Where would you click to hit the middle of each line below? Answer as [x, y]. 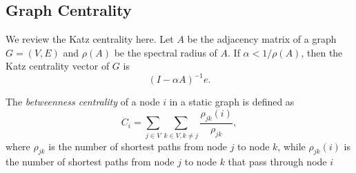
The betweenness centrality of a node [83, 102]
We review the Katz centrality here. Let [90, 39]
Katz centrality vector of [58, 66]
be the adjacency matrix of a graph [262, 39]
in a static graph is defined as [232, 102]
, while [291, 146]
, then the [322, 52]
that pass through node [277, 162]
